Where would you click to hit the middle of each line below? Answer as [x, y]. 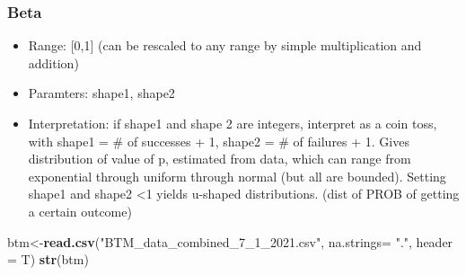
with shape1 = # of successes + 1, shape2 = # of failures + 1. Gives [219, 141]
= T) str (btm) [48, 259]
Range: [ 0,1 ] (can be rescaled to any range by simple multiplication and [225, 45]
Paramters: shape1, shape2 [101, 93]
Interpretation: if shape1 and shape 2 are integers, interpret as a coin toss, [233, 123]
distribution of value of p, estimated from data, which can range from [220, 159]
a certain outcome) [80, 211]
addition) [53, 62]
